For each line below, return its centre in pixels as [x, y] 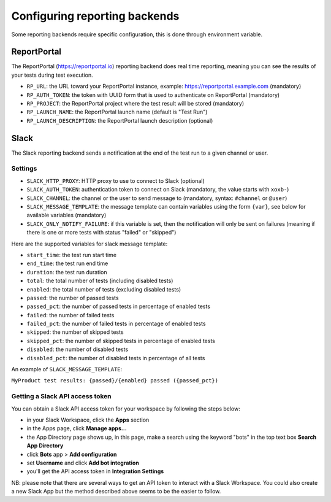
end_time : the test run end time [67, 263]
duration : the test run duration [67, 272]
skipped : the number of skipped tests [75, 332]
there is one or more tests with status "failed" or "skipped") [101, 233]
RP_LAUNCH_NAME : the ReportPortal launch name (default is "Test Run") [117, 112]
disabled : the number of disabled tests [78, 349]
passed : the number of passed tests [73, 298]
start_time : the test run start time [71, 255]
